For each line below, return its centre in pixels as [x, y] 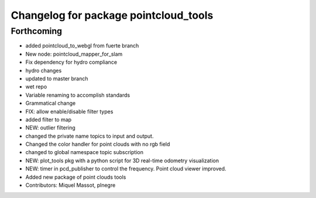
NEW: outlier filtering [50, 128]
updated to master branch [57, 78]
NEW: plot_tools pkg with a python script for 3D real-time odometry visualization [122, 161]
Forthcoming [37, 31]
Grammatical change [51, 103]
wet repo [36, 87]
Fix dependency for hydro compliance [71, 62]
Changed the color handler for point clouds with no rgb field [98, 144]
